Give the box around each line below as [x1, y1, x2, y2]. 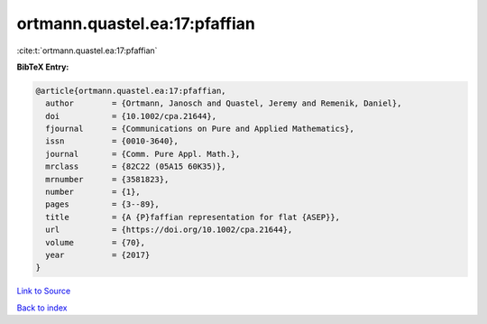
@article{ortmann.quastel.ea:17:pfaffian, [35, 86, 226, 96]
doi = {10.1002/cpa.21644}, [45, 111, 216, 121]
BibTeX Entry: [16, 61, 69, 72]
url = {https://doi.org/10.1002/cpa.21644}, [45, 225, 293, 235]
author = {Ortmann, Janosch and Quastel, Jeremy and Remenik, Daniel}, [45, 98, 402, 108]
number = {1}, [45, 187, 142, 198]
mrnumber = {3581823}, [45, 174, 170, 184]
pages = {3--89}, [45, 199, 160, 209]
